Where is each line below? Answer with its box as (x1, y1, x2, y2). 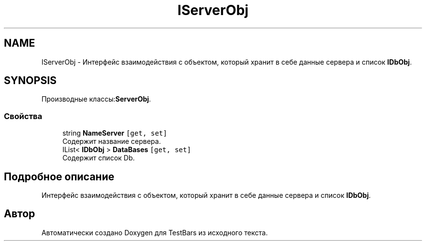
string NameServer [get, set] (62, 129, 167, 138)
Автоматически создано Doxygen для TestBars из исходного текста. (41, 228, 268, 237)
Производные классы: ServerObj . (41, 95, 151, 104)
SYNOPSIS (4, 74, 57, 87)
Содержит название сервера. (62, 137, 161, 146)
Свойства (4, 111, 42, 121)
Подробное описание (4, 170, 114, 183)
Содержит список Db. (62, 154, 135, 162)
